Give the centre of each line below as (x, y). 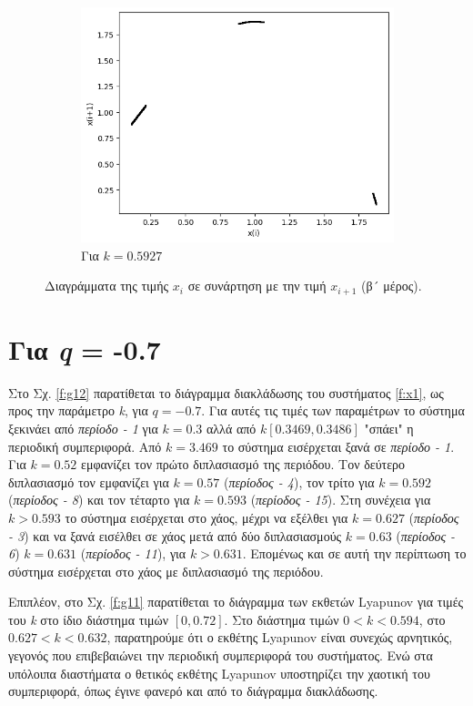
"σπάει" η (389, 428)
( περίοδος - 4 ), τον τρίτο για (299, 481)
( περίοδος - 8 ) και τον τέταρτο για (99, 500)
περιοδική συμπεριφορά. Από (85, 446)
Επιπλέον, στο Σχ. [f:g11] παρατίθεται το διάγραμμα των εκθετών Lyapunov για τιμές (236, 602)
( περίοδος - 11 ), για (133, 553)
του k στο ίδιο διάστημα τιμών (89, 619)
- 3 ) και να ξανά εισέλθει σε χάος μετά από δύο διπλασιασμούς (175, 535)
